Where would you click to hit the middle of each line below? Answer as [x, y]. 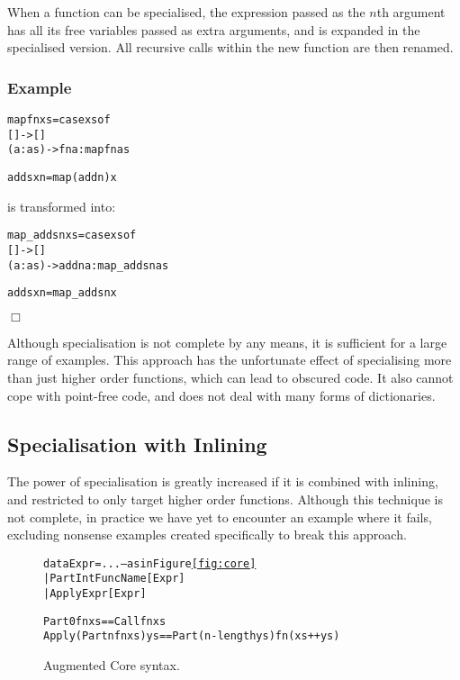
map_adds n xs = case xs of [72, 236]
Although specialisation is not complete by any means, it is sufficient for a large [227, 342]
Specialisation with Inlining [137, 444]
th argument [411, 12]
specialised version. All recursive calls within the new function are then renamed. [230, 47]
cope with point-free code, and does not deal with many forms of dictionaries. [221, 395]
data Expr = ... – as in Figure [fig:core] [150, 563]
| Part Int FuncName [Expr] [114, 579]
